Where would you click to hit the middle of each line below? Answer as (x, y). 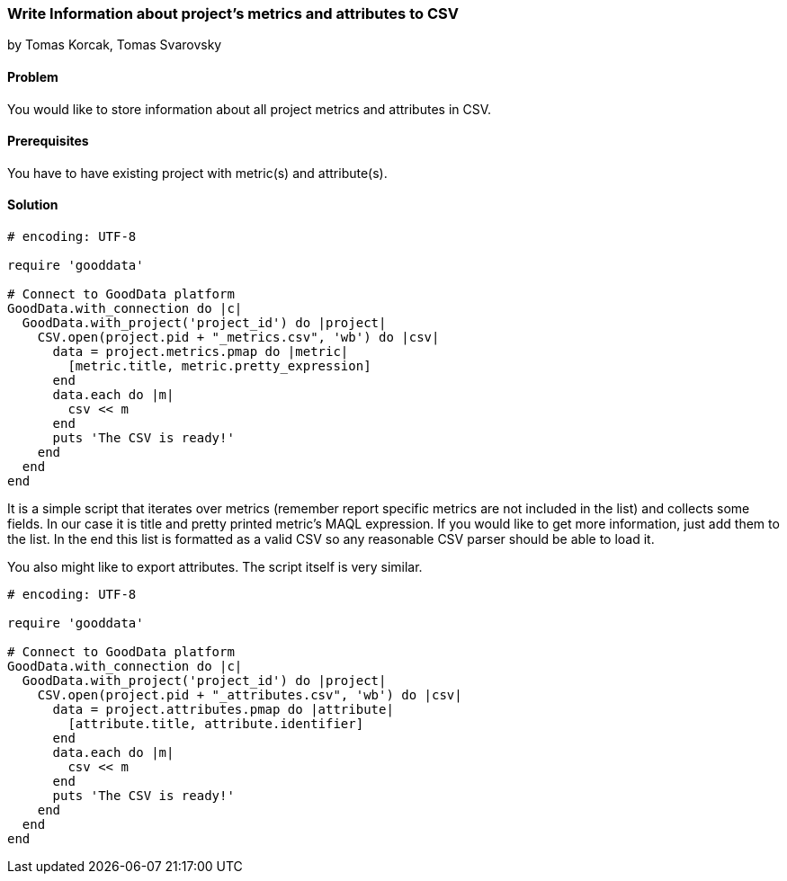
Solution (33, 205)
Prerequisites (48, 141)
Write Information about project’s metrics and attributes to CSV (233, 13)
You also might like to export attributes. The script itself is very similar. (215, 567)
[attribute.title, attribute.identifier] (216, 724)
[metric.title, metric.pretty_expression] (219, 366)
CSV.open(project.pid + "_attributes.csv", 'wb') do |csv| (250, 695)
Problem (33, 76)
